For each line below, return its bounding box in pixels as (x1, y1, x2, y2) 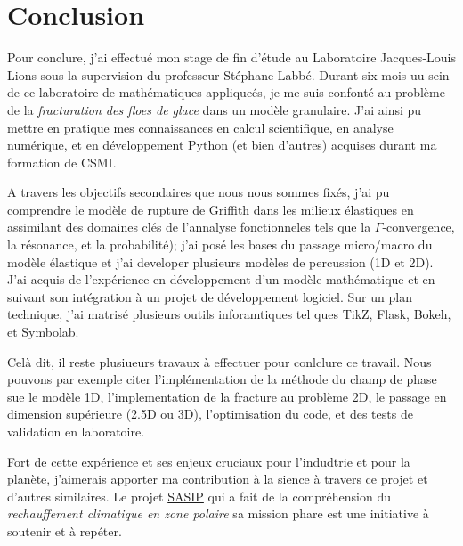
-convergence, (382, 217, 455, 236)
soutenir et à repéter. (7, 521, 122, 540)
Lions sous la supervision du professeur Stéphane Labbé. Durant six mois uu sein (7, 65, 450, 84)
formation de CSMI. (7, 152, 117, 171)
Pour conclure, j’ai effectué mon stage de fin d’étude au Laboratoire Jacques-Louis (7, 48, 456, 67)
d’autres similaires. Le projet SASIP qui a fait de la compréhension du (7, 486, 392, 505)
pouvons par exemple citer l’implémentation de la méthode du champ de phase (7, 370, 437, 388)
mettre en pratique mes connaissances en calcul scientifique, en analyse (7, 118, 394, 136)
